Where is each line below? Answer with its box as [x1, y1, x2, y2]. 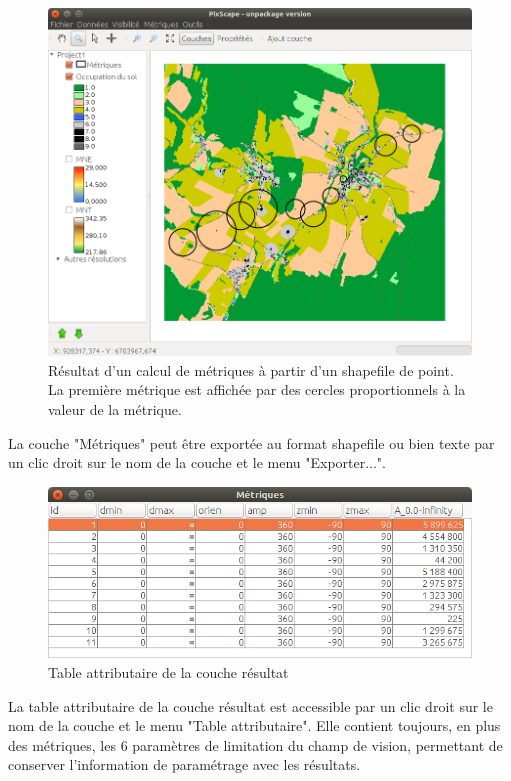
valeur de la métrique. [48, 398, 182, 419]
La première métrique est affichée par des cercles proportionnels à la [48, 379, 466, 400]
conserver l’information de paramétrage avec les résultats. [8, 754, 361, 775]
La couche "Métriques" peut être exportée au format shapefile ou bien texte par [8, 432, 495, 453]
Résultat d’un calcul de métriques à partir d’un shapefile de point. [48, 359, 454, 380]
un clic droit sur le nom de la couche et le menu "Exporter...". [8, 452, 386, 473]
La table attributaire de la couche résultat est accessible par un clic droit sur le [8, 695, 493, 716]
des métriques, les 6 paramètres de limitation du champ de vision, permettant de [8, 734, 503, 755]
